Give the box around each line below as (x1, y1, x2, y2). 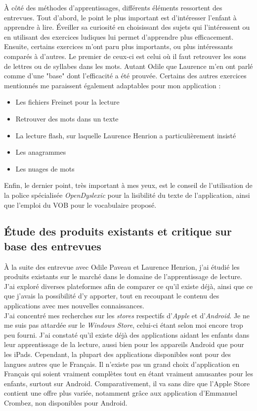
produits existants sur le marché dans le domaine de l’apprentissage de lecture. (4, 271, 242, 282)
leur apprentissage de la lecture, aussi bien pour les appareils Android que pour (4, 339, 244, 350)
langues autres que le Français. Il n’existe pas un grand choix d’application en (4, 358, 240, 369)
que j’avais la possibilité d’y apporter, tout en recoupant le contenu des (4, 291, 219, 301)
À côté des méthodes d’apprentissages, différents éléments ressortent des (4, 2, 222, 12)
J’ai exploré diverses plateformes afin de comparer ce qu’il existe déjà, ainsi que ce (4, 281, 253, 291)
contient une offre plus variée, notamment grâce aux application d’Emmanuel (4, 388, 238, 398)
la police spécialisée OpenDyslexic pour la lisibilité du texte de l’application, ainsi (4, 189, 250, 200)
